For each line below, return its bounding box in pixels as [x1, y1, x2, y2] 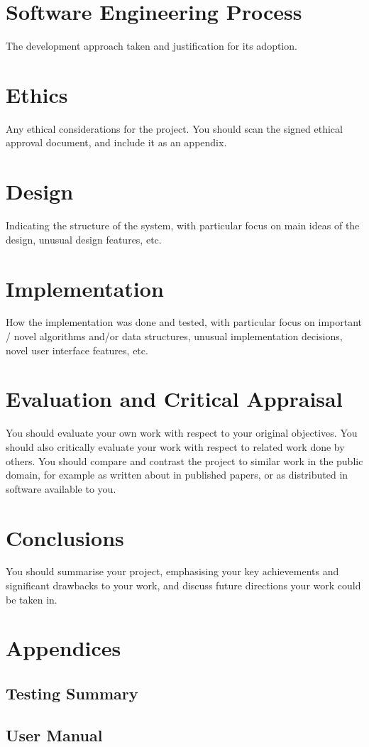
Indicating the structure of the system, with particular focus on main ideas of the [6, 218, 360, 233]
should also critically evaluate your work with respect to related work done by [6, 439, 345, 454]
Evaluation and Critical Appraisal [6, 384, 343, 413]
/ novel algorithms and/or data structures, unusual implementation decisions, [6, 329, 343, 344]
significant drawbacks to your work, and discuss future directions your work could [6, 578, 361, 593]
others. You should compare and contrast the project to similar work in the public [6, 453, 363, 468]
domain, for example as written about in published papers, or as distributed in [6, 467, 348, 482]
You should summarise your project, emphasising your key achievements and [6, 564, 339, 579]
